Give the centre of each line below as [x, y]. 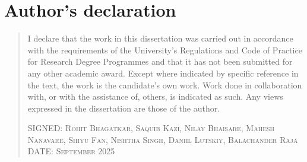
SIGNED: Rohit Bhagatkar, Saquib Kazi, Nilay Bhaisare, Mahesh [151, 128]
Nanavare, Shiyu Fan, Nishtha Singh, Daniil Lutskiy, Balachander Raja [163, 139]
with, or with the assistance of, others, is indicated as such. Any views [155, 96]
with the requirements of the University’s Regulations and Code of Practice [165, 50]
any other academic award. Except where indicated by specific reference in [163, 73]
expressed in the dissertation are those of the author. [124, 108]
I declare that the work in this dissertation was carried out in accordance [160, 38]
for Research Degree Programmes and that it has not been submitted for [160, 61]
